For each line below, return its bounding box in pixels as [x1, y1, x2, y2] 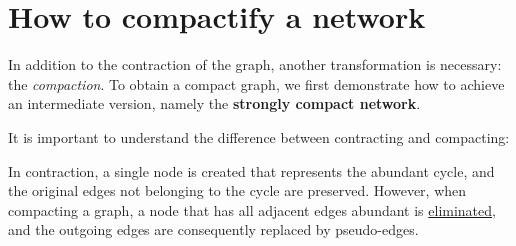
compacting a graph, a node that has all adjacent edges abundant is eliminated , [8, 199, 496, 220]
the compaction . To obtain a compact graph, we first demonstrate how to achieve [8, 73, 505, 94]
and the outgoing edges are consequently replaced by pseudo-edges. [8, 219, 419, 240]
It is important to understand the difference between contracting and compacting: [8, 126, 510, 147]
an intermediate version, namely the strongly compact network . [8, 93, 421, 114]
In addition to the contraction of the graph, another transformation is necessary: [8, 54, 502, 75]
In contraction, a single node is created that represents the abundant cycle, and [8, 160, 495, 181]
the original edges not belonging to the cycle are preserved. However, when [8, 180, 467, 201]
